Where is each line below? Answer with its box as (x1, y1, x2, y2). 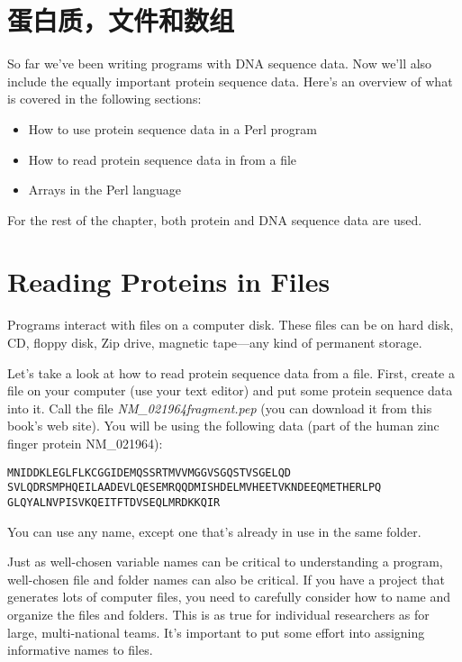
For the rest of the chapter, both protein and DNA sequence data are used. (7, 210, 422, 229)
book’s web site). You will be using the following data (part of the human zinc (7, 416, 439, 435)
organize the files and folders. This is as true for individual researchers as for (7, 604, 430, 623)
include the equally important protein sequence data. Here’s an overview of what (7, 71, 453, 90)
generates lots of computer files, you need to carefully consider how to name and (7, 587, 450, 606)
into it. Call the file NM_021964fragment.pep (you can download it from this (7, 398, 432, 417)
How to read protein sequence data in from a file (28, 150, 297, 168)
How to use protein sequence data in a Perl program (28, 119, 317, 138)
